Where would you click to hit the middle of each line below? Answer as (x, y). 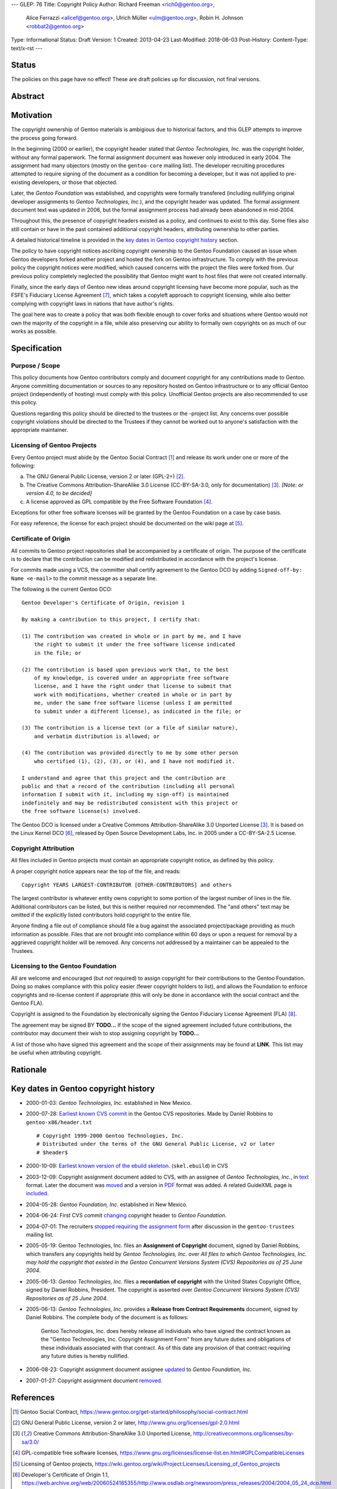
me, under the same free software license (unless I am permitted (133, 703)
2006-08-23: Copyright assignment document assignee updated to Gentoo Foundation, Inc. (139, 1369)
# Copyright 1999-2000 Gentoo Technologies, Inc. (110, 1136)
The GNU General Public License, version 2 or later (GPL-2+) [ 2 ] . (105, 476)
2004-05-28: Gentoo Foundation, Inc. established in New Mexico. (107, 1204)
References (33, 1398)
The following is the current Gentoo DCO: (62, 589)
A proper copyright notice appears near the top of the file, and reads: (96, 871)
